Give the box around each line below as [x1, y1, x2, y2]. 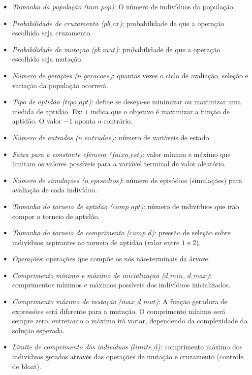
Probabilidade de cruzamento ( [12, 18, 104, 28]
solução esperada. [12, 325, 65, 335]
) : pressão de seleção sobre [151, 227, 231, 238]
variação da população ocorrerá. [12, 80, 108, 90]
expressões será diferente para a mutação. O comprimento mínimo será [12, 306, 225, 316]
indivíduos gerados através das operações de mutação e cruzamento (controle [12, 351, 244, 362]
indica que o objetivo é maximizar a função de [91, 106, 230, 116]
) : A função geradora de [156, 296, 228, 307]
